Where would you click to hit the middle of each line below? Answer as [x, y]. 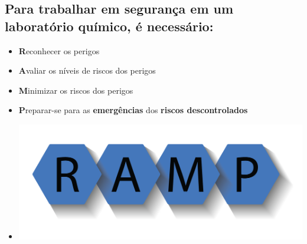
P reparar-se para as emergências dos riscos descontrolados [133, 110]
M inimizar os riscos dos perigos [76, 90]
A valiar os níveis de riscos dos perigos [87, 70]
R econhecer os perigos [59, 50]
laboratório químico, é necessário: [109, 26]
